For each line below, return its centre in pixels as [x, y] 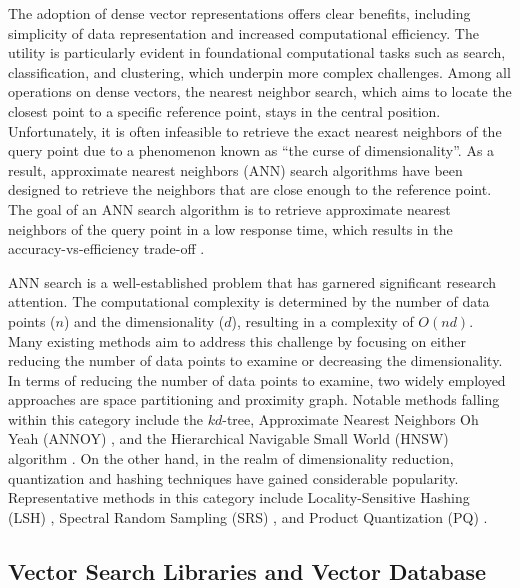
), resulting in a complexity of [322, 320]
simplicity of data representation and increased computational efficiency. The [243, 32]
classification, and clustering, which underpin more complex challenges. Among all [259, 71]
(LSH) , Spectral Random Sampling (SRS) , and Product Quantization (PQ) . [248, 516]
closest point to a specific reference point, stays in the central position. [224, 110]
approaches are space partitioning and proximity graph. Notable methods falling [254, 399]
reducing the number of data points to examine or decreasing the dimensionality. [255, 360]
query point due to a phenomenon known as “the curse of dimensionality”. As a [251, 150]
